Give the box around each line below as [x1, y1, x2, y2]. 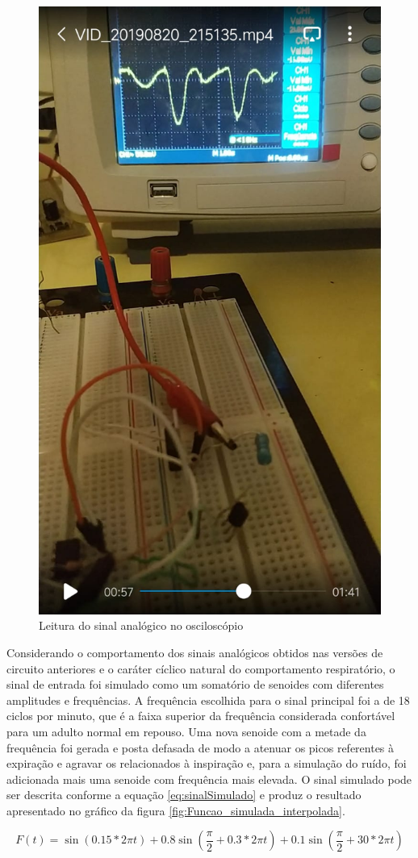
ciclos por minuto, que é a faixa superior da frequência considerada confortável [6, 707, 395, 724]
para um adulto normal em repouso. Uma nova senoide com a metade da [6, 723, 366, 739]
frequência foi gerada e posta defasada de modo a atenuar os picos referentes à [6, 739, 395, 756]
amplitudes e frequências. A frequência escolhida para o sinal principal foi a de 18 [6, 691, 410, 708]
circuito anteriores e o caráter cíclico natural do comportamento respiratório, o [6, 660, 395, 677]
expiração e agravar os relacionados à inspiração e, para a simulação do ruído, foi [6, 755, 407, 772]
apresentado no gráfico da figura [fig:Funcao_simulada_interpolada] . [6, 802, 345, 818]
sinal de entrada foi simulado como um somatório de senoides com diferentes [6, 676, 384, 693]
